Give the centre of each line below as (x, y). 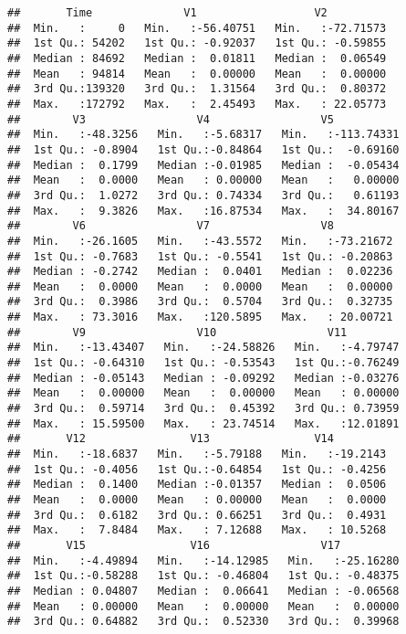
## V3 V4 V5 (171, 119)
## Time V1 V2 (167, 13)
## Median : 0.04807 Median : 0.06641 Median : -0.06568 (203, 591)
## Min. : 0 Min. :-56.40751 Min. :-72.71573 (197, 28)
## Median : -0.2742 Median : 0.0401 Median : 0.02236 (200, 272)
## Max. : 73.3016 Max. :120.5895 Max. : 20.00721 (200, 317)
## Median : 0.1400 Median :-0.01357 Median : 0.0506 (197, 485)
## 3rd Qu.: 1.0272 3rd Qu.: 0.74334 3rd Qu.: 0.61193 (203, 195)
